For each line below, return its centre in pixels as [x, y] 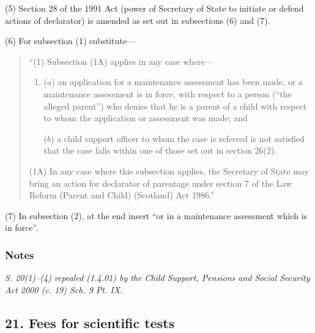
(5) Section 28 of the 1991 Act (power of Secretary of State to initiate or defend [154, 8]
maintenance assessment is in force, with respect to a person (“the [168, 93]
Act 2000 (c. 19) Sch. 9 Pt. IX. [64, 289]
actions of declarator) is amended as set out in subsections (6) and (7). [138, 20]
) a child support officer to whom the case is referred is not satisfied [178, 138]
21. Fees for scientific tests [90, 322]
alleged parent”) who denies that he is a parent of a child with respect [175, 106]
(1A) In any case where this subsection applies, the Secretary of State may [169, 170]
